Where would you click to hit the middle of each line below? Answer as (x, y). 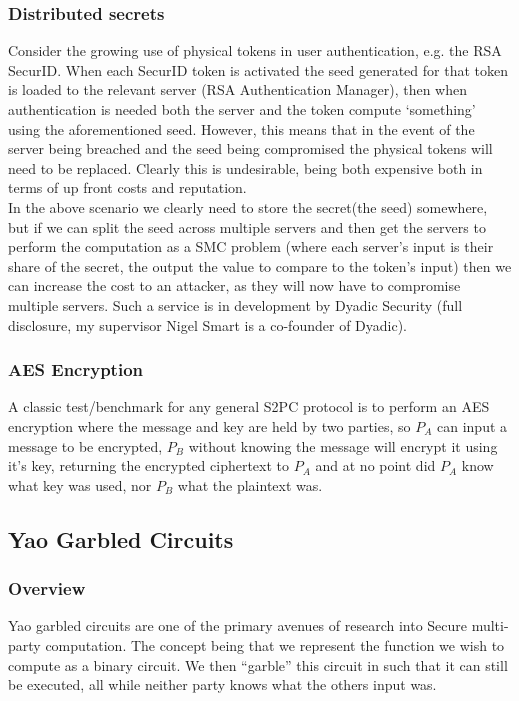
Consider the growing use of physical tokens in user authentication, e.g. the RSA (255, 50)
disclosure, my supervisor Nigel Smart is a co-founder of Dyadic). (207, 324)
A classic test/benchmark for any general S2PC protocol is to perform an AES (249, 406)
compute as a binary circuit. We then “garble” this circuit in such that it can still (258, 664)
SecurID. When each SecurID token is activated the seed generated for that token (258, 69)
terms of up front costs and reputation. (127, 187)
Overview (47, 588)
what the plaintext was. (250, 484)
